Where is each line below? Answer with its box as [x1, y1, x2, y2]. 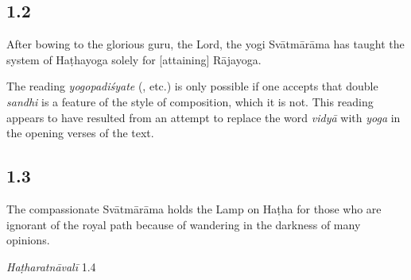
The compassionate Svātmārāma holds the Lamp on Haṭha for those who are [6, 200, 382, 217]
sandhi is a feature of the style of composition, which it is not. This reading [6, 93, 374, 109]
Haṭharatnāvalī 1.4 [6, 258, 96, 274]
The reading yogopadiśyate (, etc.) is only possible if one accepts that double [6, 78, 378, 94]
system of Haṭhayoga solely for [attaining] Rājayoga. [6, 51, 262, 67]
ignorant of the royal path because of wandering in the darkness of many [6, 216, 361, 232]
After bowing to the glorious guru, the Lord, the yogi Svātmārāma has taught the [6, 36, 405, 52]
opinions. [6, 232, 50, 248]
